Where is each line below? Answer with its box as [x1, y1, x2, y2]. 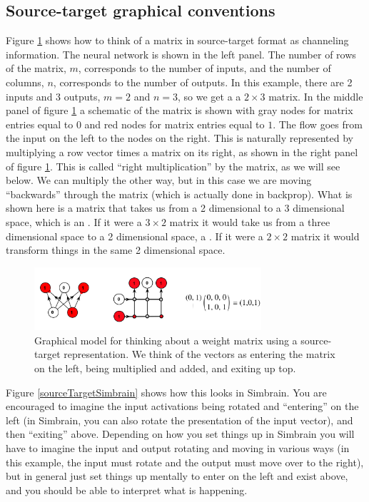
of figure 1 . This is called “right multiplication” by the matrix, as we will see [6, 158, 340, 173]
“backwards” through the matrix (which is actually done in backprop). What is [6, 186, 353, 201]
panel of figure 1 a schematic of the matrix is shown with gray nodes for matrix [6, 103, 353, 118]
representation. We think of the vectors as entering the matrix [64, 347, 335, 362]
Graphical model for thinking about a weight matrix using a [34, 332, 298, 347]
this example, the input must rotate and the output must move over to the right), [6, 454, 364, 469]
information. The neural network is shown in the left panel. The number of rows [6, 46, 356, 61]
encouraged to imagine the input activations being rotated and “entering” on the [6, 399, 359, 414]
